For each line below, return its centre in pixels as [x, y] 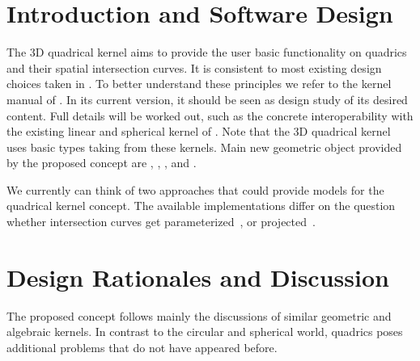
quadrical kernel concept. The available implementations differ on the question [201, 206]
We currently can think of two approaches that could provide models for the [195, 189]
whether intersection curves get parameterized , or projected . [161, 222]
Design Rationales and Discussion [198, 277]
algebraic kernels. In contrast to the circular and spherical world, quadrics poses [205, 332]
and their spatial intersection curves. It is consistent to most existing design [194, 67]
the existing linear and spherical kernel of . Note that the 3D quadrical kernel [199, 131]
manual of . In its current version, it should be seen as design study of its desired [207, 99]
